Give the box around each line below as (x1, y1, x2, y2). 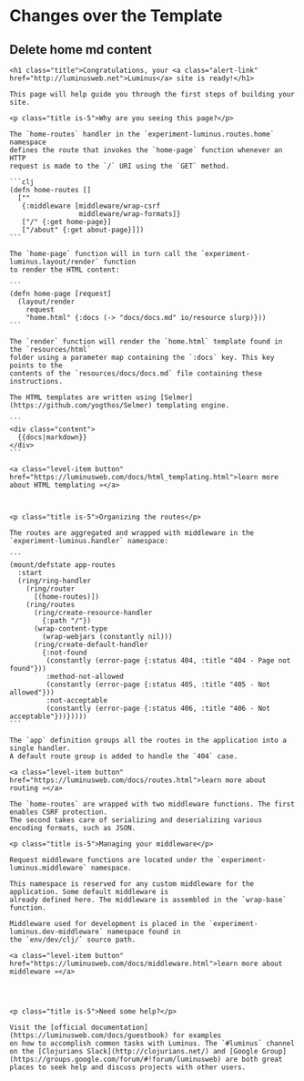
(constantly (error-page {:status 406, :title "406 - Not (46, 704, 271, 713)
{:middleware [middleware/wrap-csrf (21, 201, 161, 211)
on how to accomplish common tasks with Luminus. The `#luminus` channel (9, 1039, 296, 1048)
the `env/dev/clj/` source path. (9, 935, 137, 944)
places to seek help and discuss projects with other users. (9, 1063, 247, 1072)
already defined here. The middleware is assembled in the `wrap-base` (9, 895, 287, 904)
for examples (172, 1031, 222, 1040)
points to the (9, 361, 64, 370)
